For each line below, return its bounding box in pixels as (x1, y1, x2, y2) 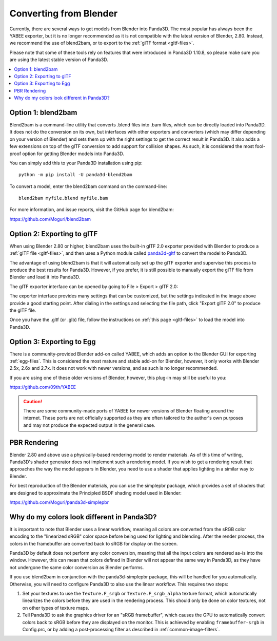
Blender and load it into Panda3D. (9, 274, 81, 280)
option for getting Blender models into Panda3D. (22, 150, 124, 157)
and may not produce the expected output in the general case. (23, 422, 156, 428)
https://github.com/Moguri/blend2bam (9, 216, 91, 222)
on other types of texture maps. (22, 605, 89, 611)
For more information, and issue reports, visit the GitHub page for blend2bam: (9, 206, 174, 213)
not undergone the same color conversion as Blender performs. (9, 564, 144, 570)
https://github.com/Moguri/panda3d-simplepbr (9, 499, 109, 505)
